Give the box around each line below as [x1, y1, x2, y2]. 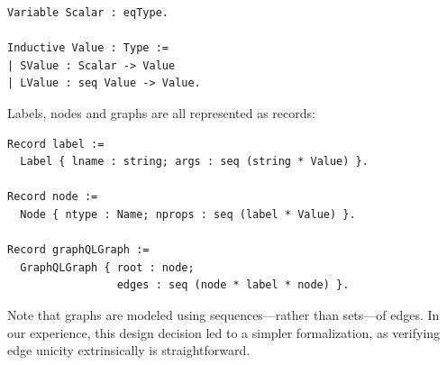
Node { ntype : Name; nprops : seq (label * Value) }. [20, 207, 356, 221]
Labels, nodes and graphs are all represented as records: [7, 103, 315, 122]
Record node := [7, 190, 98, 204]
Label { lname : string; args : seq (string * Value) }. [20, 155, 369, 169]
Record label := [7, 137, 105, 151]
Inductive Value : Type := [7, 41, 169, 55]
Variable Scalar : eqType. [7, 6, 169, 19]
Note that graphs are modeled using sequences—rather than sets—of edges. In [7, 305, 440, 324]
